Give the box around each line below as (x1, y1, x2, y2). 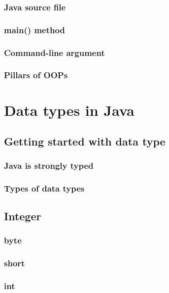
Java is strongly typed (4, 159, 94, 172)
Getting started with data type (4, 134, 166, 149)
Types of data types (4, 182, 85, 195)
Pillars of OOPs (4, 69, 68, 81)
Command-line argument (4, 46, 105, 58)
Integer (4, 208, 41, 223)
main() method (4, 23, 65, 36)
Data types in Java (4, 99, 135, 120)
